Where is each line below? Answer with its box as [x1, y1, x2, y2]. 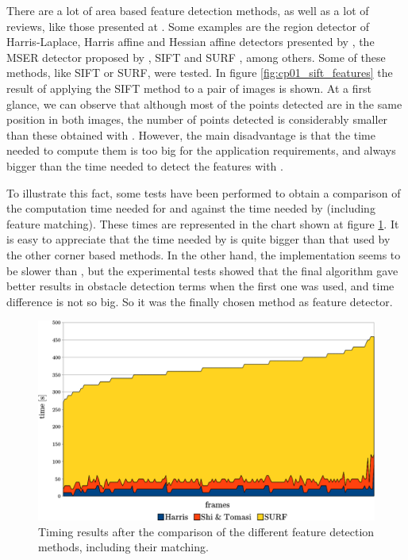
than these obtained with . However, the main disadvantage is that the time [6, 126, 375, 143]
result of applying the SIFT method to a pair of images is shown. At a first [6, 79, 371, 96]
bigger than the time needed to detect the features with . [6, 157, 283, 174]
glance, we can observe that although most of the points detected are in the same [6, 95, 402, 112]
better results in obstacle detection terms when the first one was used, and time [6, 278, 395, 294]
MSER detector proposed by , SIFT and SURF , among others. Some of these [6, 48, 386, 65]
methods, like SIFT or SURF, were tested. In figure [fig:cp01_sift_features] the [6, 64, 393, 81]
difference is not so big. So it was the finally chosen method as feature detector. [6, 293, 393, 309]
